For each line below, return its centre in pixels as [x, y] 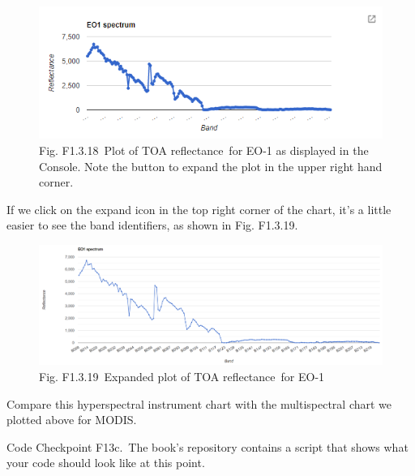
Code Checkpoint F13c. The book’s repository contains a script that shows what [207, 446]
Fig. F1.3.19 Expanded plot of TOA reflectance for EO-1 [182, 376]
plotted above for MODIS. [72, 420]
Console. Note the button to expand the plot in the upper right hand [211, 166]
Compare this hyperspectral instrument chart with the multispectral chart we [199, 403]
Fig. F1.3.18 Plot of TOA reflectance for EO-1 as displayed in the [204, 150]
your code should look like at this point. [106, 463]
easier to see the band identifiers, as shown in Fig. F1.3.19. [152, 225]
